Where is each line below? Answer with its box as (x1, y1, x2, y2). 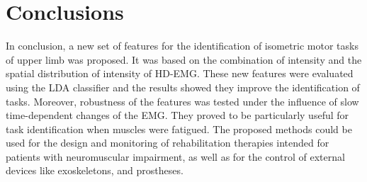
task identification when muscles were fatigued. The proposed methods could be (6, 121, 352, 136)
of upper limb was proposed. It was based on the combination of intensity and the (6, 52, 362, 67)
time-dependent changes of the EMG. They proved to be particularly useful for (6, 108, 349, 123)
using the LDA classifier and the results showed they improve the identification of (6, 79, 360, 94)
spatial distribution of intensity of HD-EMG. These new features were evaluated (6, 66, 354, 81)
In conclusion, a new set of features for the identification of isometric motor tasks (6, 38, 358, 53)
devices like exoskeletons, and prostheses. (6, 163, 183, 178)
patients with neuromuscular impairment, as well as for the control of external (6, 149, 345, 164)
